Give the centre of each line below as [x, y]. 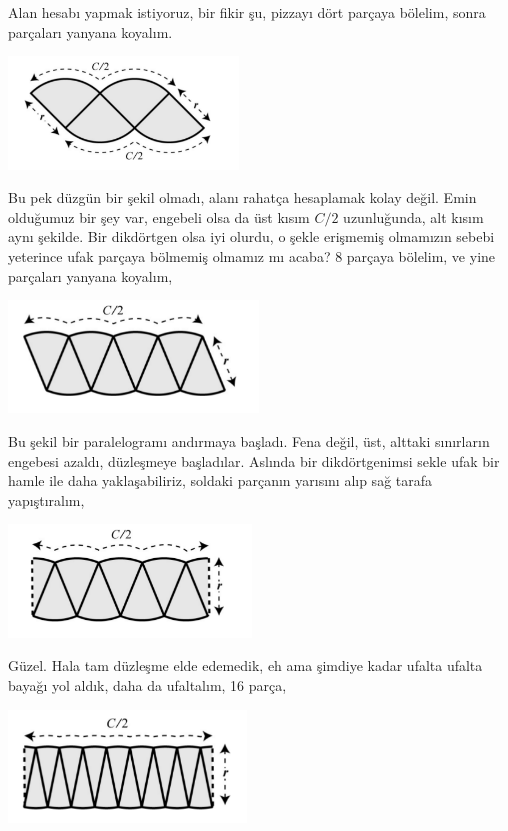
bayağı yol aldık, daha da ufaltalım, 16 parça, [147, 685]
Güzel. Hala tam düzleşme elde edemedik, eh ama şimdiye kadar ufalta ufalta [245, 665]
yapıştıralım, [46, 499]
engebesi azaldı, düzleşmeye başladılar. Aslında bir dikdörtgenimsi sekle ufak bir [254, 460]
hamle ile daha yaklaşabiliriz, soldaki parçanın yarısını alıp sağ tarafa [220, 480]
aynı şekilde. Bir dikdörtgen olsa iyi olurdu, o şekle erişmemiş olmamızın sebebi [251, 236]
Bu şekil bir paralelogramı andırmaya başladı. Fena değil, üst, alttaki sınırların [249, 441]
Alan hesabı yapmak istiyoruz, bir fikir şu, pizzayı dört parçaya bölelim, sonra [247, 12]
